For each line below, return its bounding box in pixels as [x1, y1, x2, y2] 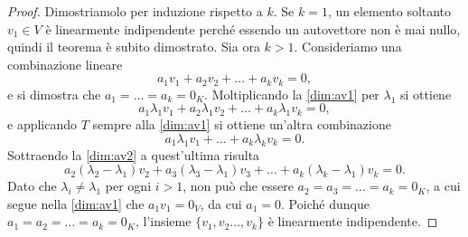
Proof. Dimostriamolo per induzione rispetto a [7, 2, 263, 20]
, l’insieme [135, 212, 192, 231]
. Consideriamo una [294, 37, 402, 56]
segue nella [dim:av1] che [7, 194, 145, 213]
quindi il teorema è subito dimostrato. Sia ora [7, 37, 260, 56]
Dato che [7, 176, 57, 195]
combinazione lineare [7, 54, 123, 73]
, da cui [200, 194, 242, 213]
